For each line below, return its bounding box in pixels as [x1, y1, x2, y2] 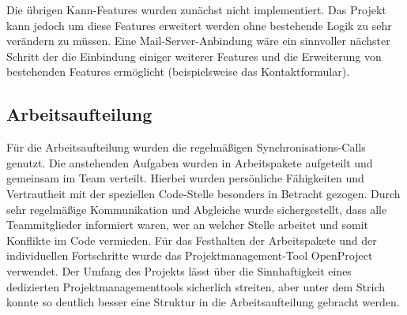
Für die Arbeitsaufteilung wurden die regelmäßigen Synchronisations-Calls [6, 139, 366, 156]
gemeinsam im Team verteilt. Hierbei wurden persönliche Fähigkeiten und [6, 170, 364, 186]
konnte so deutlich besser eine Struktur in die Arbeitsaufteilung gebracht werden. [6, 294, 400, 310]
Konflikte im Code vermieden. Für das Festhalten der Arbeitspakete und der [6, 231, 377, 248]
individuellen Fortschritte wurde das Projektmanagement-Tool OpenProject [6, 247, 373, 264]
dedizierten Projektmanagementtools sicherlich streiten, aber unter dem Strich [6, 278, 386, 294]
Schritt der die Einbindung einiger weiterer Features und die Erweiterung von [6, 47, 382, 64]
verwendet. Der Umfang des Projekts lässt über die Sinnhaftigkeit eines [6, 262, 352, 279]
